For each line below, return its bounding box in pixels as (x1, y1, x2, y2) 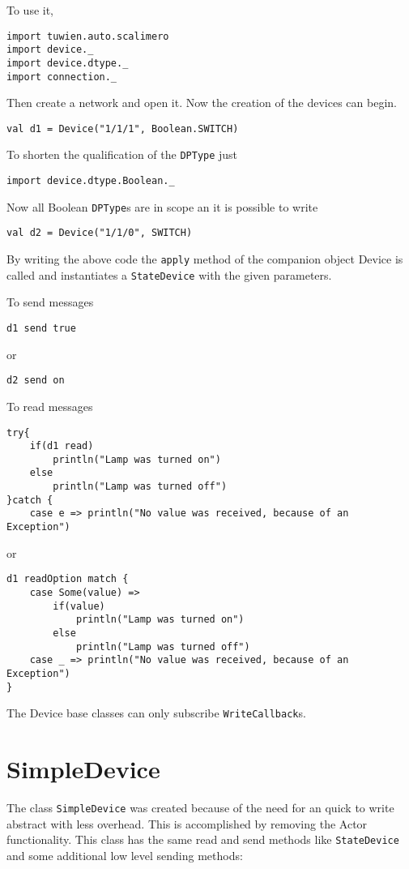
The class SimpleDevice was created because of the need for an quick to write (6, 799, 394, 816)
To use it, (6, 2, 54, 18)
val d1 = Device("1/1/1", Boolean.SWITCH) (6, 122, 239, 135)
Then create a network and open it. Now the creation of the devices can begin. (6, 94, 397, 111)
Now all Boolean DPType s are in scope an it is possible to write (6, 198, 318, 215)
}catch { (6, 494, 53, 506)
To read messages (6, 397, 93, 414)
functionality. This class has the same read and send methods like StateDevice (6, 831, 399, 848)
